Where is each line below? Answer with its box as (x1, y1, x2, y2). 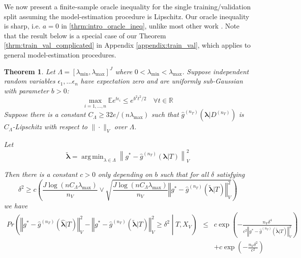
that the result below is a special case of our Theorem (4, 30, 166, 40)
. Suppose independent (182, 66, 249, 76)
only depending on (98, 169, 152, 179)
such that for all (160, 169, 209, 179)
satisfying (216, 169, 245, 179)
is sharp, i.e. (4, 21, 41, 31)
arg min (81, 153, 104, 161)
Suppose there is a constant (4, 109, 86, 119)
